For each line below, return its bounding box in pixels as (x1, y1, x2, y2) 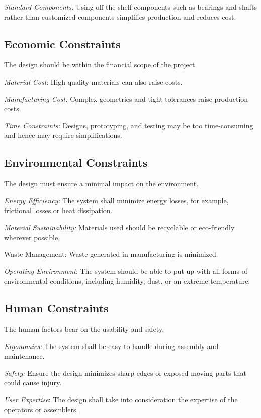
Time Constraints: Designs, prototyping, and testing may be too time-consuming (4, 120, 253, 130)
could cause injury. (4, 377, 62, 388)
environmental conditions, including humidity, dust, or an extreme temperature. (4, 275, 250, 286)
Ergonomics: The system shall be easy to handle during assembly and (4, 340, 219, 351)
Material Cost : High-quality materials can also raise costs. (4, 76, 183, 87)
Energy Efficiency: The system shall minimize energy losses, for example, (4, 195, 229, 205)
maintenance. (4, 351, 45, 361)
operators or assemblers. (4, 404, 78, 414)
